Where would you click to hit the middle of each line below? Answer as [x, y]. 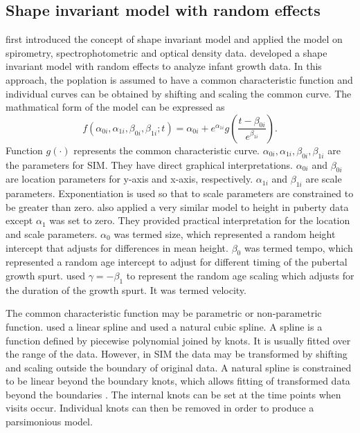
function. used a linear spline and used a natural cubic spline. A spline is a [164, 326]
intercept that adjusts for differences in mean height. [117, 247]
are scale [324, 179]
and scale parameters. [52, 233]
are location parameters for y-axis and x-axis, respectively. [129, 179]
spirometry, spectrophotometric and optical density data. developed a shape [166, 52]
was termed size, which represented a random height [225, 233]
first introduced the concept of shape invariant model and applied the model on [174, 39]
